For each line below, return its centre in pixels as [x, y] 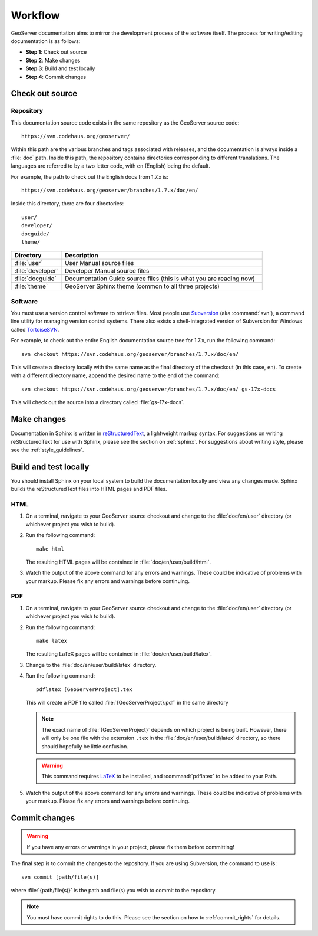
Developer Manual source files [107, 271]
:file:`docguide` [36, 279]
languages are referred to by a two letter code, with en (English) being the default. [110, 166]
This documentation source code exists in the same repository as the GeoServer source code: [125, 122]
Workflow [35, 15]
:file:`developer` [36, 271]
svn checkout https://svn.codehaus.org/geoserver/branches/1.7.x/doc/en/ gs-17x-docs [149, 389]
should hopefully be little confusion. [85, 746]
